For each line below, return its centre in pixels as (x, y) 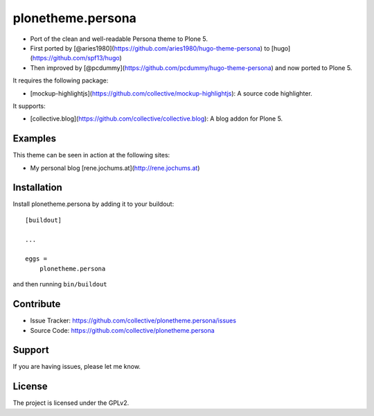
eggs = (36, 259)
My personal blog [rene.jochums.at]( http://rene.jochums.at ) (115, 168)
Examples (35, 139)
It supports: (29, 106)
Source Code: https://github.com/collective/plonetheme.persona (122, 330)
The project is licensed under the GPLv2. (71, 403)
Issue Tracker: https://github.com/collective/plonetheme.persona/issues (133, 321)
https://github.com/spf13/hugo (76, 58)
